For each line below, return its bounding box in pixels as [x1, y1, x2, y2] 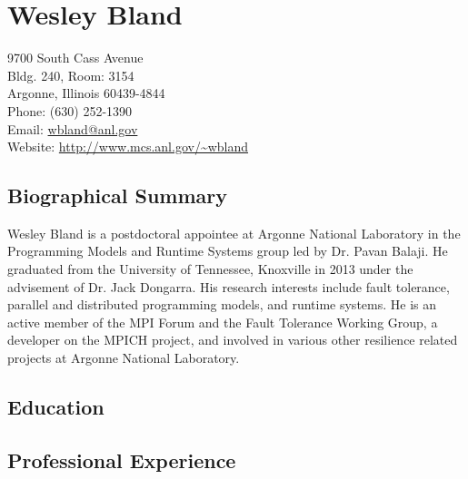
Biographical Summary [7, 181, 227, 210]
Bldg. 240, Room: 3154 [7, 65, 134, 84]
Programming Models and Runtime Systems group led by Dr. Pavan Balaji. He [7, 241, 448, 260]
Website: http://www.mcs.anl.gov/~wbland [7, 137, 249, 156]
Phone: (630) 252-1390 [7, 101, 133, 120]
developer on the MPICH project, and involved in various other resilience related [7, 330, 458, 349]
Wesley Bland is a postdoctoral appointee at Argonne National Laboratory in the [7, 223, 461, 242]
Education [7, 393, 105, 421]
